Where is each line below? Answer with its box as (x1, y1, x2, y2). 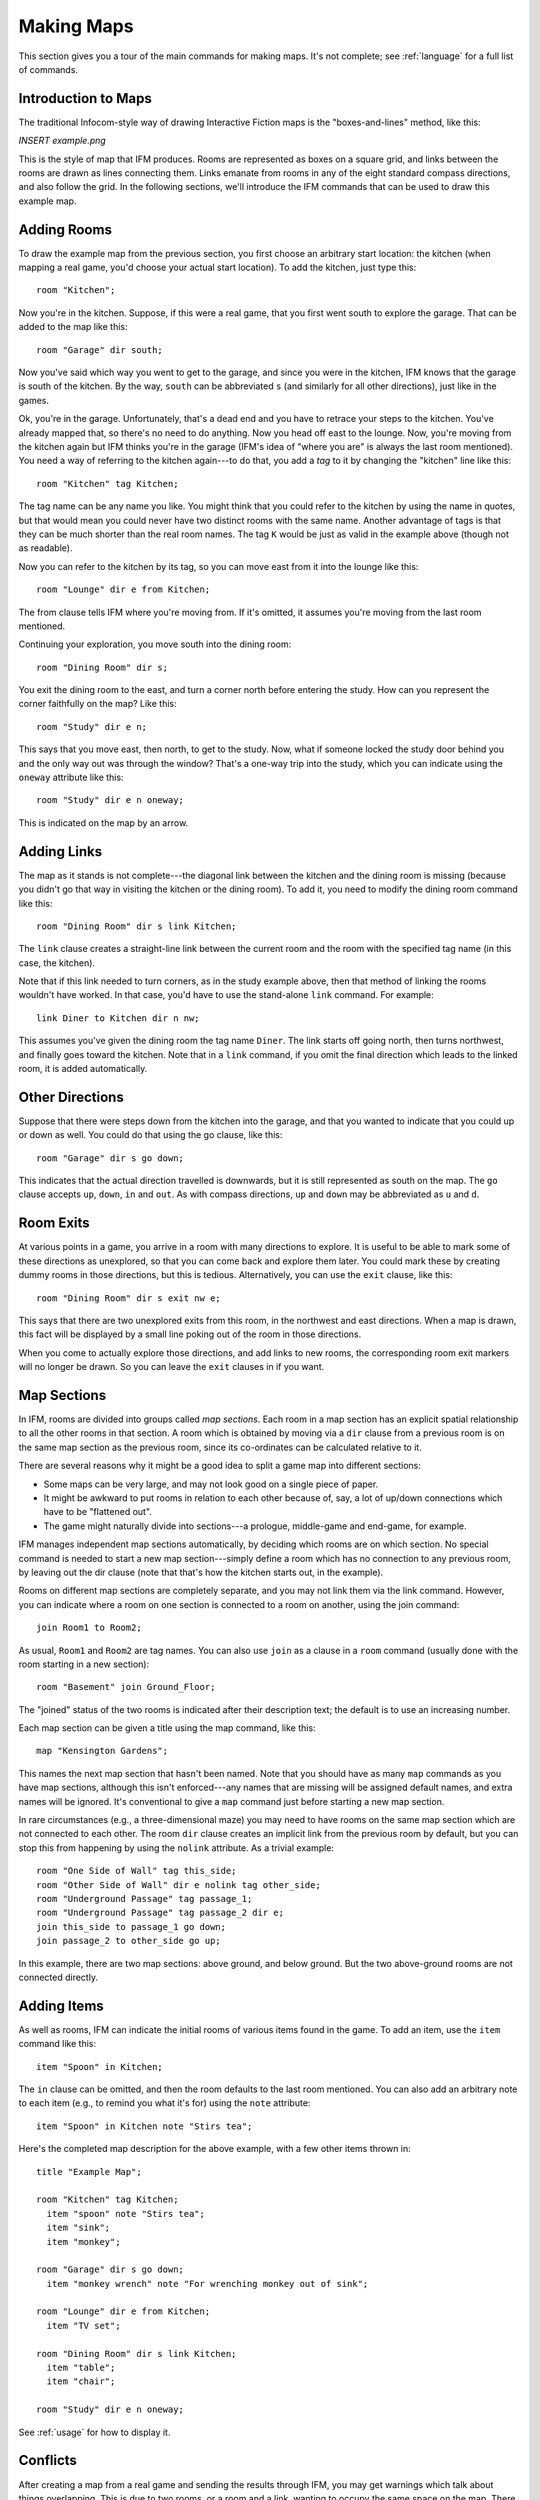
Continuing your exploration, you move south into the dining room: (18, 638, 292, 650)
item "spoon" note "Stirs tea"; (46, 2208, 205, 2219)
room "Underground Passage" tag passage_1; (36, 1893, 253, 1904)
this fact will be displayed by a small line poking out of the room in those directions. (18, 1328, 362, 1340)
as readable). (18, 542, 73, 554)
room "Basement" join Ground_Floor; (36, 1681, 216, 1693)
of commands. (18, 63, 79, 75)
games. (18, 394, 50, 406)
